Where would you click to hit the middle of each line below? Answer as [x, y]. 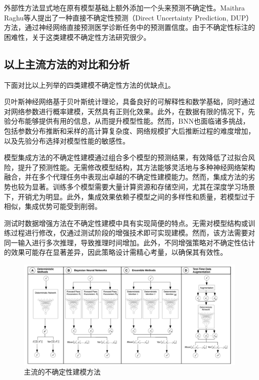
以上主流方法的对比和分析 [67, 64]
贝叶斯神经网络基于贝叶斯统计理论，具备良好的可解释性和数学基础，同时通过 [129, 101]
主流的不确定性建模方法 [62, 372]
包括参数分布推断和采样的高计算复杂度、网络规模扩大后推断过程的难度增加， [129, 130]
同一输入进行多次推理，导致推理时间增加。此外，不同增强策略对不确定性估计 [129, 242]
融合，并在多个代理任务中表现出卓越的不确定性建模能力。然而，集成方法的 [126, 177]
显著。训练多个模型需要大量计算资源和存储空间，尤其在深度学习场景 [143, 186]
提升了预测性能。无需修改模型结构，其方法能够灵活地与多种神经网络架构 [136, 167]
